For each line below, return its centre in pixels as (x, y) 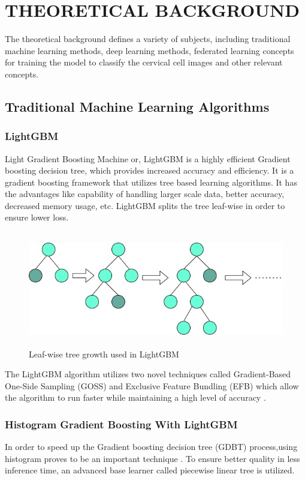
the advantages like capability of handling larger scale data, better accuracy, (145, 194)
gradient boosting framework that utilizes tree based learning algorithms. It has (151, 182)
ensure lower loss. (37, 217)
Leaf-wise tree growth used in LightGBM (104, 354)
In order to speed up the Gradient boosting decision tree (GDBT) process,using (151, 447)
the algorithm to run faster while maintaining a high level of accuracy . (135, 397)
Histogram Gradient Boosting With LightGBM (121, 424)
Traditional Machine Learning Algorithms (137, 106)
